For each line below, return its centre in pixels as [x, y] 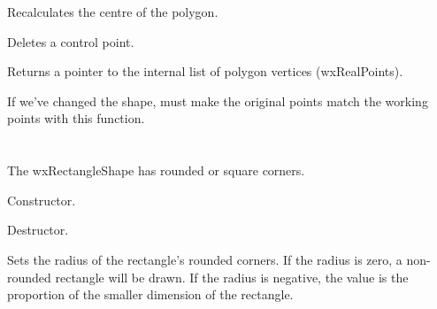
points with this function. [76, 118]
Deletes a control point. [71, 41]
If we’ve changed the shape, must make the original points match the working [218, 100]
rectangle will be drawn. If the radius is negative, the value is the [232, 277]
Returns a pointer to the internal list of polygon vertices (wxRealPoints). [205, 71]
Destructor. [38, 230]
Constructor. [42, 200]
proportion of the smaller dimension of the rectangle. [150, 294]
